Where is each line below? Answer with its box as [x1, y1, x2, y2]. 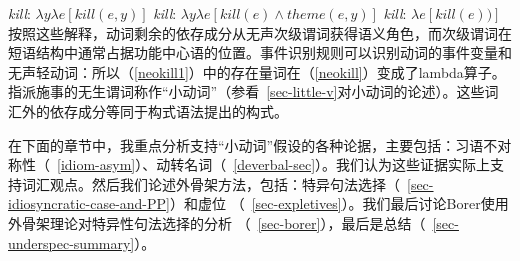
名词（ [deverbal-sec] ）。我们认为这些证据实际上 [184, 154, 491, 175]
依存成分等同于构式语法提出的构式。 [49, 100, 288, 121]
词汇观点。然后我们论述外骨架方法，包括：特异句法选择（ [21, 173, 400, 194]
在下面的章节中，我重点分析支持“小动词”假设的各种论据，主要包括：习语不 [8, 134, 498, 155]
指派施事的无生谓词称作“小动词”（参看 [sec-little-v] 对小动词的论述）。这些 [8, 81, 485, 102]
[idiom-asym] [57, 154, 136, 175]
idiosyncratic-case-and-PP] [8, 193, 170, 214]
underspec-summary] [8, 232, 135, 253]
